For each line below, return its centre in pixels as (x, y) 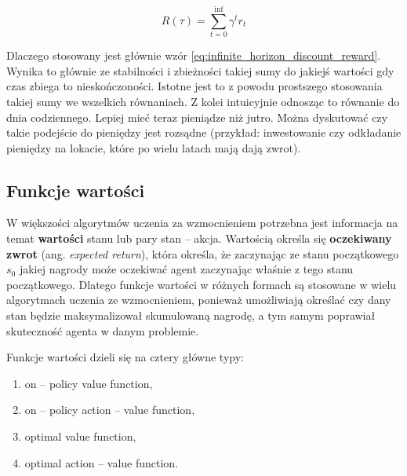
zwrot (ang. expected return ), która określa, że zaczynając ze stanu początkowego (203, 253)
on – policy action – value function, (110, 410)
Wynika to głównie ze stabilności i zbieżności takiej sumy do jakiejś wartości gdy (200, 70)
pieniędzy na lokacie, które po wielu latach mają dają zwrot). (154, 147)
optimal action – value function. (102, 462)
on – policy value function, (89, 383)
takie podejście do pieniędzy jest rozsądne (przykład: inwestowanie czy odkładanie (204, 132)
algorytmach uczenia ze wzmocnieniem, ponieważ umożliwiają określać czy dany (199, 300)
